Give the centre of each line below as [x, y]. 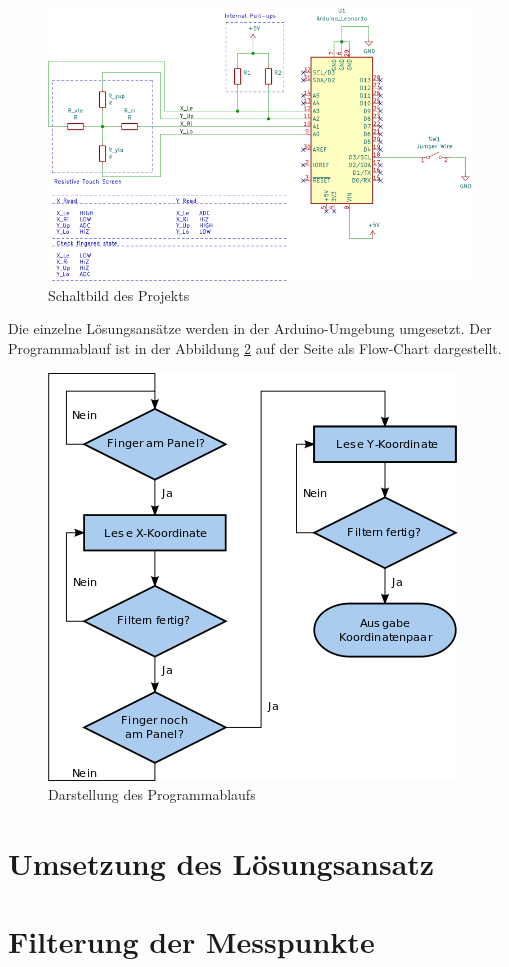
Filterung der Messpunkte [191, 941]
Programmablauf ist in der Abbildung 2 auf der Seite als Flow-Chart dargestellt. [255, 348]
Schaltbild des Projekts [119, 294]
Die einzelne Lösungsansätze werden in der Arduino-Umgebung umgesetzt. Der [250, 328]
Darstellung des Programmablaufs [152, 794]
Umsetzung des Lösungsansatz [221, 863]
